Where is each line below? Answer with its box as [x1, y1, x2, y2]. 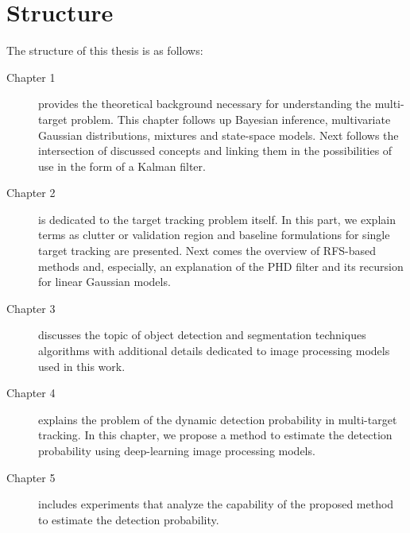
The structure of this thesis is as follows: [6, 42, 203, 59]
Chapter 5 [6, 469, 56, 485]
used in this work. [38, 357, 126, 374]
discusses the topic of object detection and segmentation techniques [38, 326, 366, 343]
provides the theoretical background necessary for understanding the [38, 95, 372, 112]
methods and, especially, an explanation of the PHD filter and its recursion [38, 257, 404, 274]
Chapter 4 [6, 384, 56, 401]
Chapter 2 [6, 184, 56, 201]
